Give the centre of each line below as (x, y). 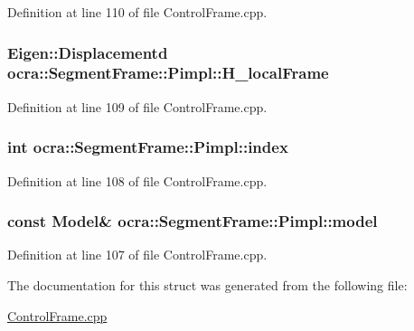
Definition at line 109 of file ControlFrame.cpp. (137, 106)
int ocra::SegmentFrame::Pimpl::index (148, 147)
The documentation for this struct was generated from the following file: (207, 284)
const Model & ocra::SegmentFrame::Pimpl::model (193, 221)
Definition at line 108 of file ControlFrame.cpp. (137, 180)
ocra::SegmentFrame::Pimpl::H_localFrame (168, 73)
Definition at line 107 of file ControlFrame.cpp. (137, 255)
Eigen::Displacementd (88, 52)
